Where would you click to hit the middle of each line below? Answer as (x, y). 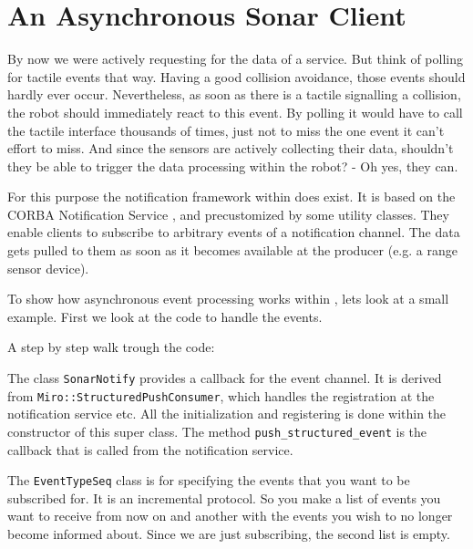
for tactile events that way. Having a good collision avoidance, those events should (236, 76)
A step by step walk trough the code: (111, 347)
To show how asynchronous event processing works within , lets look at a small (228, 299)
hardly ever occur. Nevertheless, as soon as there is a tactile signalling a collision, (234, 94)
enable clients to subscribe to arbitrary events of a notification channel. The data (234, 232)
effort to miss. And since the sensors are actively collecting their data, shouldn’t (231, 148)
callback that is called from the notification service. (150, 449)
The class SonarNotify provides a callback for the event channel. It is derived (225, 378)
